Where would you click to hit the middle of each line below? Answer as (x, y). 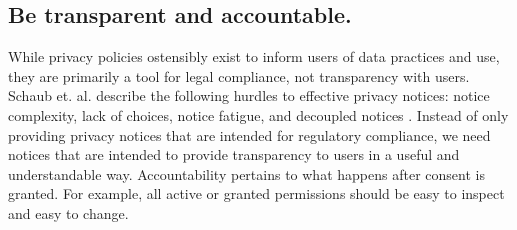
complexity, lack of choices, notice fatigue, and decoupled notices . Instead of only (258, 114)
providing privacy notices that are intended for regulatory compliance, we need (249, 134)
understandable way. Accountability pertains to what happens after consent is (246, 173)
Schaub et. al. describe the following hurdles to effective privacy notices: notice (249, 95)
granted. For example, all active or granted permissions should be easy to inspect (256, 193)
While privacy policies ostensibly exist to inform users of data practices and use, (254, 56)
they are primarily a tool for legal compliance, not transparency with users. (239, 75)
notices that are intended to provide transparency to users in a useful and (234, 154)
